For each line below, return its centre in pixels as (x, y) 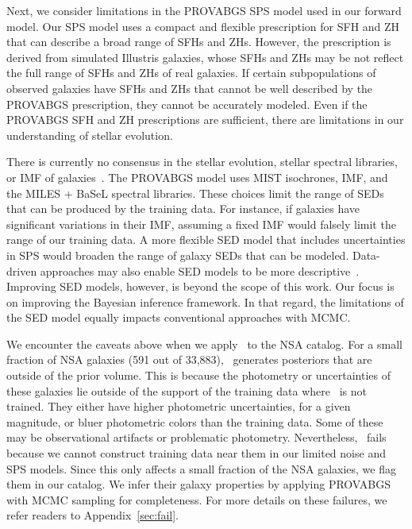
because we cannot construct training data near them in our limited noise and (196, 453)
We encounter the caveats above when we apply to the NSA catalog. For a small (204, 344)
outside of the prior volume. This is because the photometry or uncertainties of (198, 375)
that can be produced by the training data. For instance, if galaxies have (183, 209)
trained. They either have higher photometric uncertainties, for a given (179, 406)
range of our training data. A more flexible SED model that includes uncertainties (206, 239)
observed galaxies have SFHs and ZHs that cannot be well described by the (190, 88)
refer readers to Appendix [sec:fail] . (92, 515)
